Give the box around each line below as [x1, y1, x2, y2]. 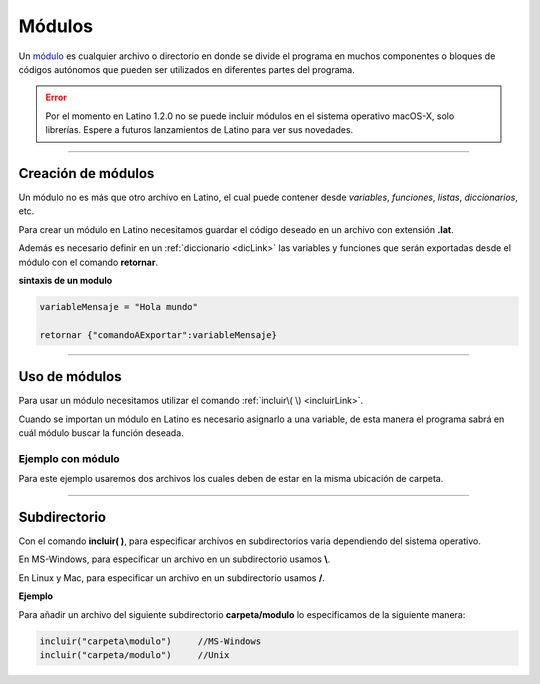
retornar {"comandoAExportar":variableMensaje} [39, 329, 277, 340]
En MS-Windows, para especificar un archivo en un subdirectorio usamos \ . [18, 553, 331, 565]
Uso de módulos [18, 368, 122, 385]
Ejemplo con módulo [18, 451, 120, 465]
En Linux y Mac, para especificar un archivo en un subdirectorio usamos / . [18, 571, 325, 584]
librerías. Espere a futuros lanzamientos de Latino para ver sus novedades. [45, 124, 354, 136]
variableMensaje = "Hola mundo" [39, 301, 199, 312]
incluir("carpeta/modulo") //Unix [39, 650, 230, 660]
